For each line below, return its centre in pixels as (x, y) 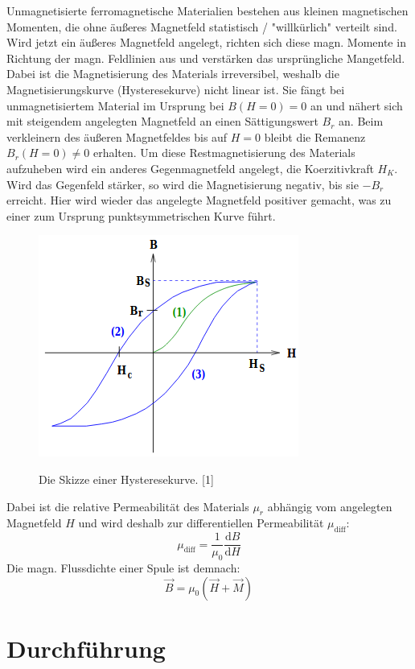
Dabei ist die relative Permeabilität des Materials (128, 506)
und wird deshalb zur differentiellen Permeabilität (201, 523)
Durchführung (86, 648)
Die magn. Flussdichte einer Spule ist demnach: (123, 567)
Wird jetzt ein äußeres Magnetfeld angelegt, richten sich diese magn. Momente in (206, 42)
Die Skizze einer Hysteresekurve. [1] (126, 479)
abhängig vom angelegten (330, 506)
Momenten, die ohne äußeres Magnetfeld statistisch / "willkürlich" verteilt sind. (202, 26)
